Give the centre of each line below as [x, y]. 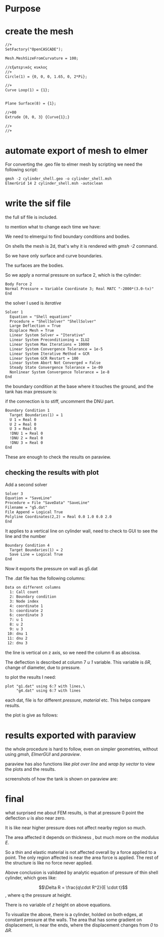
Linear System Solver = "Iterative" [47, 335]
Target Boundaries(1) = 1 [36, 415]
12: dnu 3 [17, 643]
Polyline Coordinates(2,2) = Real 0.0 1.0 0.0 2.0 [58, 517]
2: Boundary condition [33, 597]
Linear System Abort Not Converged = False [55, 363]
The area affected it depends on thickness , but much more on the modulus [82, 837]
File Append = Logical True [34, 512]
